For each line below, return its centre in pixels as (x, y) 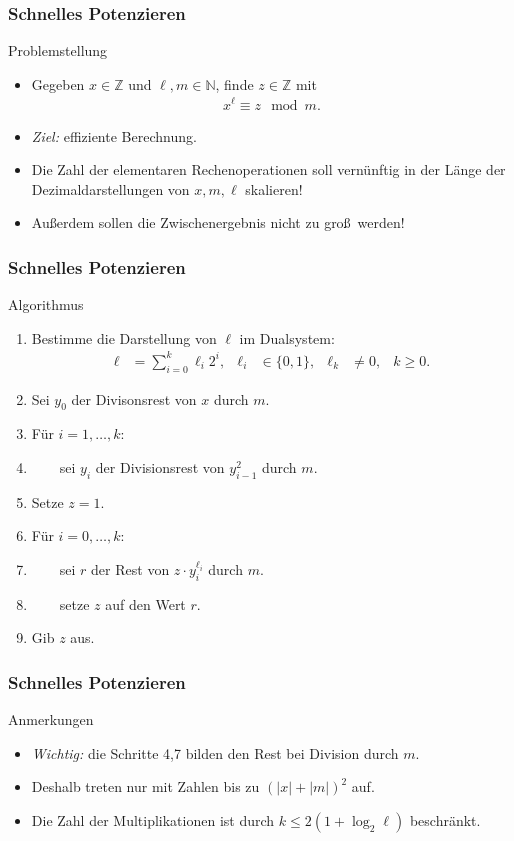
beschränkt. (445, 819)
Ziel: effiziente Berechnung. (114, 135)
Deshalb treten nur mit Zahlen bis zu (145, 786)
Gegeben (58, 83)
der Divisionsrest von (160, 467)
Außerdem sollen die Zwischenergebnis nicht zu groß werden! (218, 222)
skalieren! (274, 188)
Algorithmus (46, 304)
